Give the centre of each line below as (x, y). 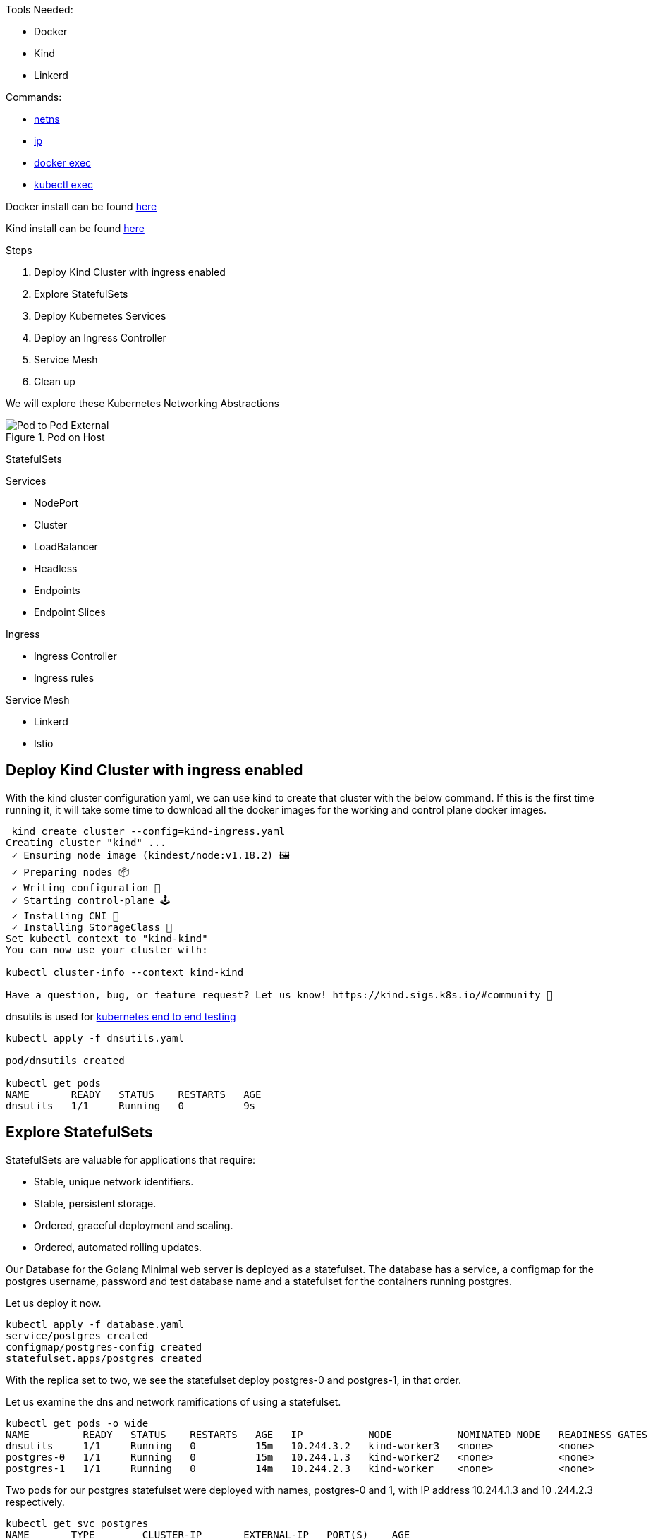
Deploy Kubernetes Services (100, 316)
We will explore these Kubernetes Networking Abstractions (142, 403)
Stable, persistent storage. (95, 1203)
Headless (56, 568)
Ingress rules (64, 678)
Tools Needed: (39, 10)
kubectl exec (63, 185)
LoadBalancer (66, 547)
